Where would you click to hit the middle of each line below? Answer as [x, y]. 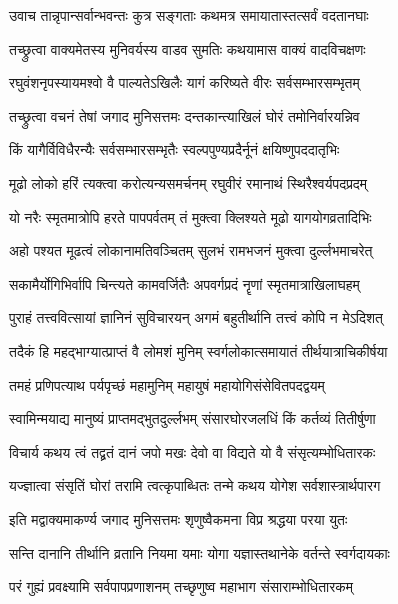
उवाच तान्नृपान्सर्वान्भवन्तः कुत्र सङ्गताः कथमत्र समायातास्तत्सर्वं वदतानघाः [189, 15]
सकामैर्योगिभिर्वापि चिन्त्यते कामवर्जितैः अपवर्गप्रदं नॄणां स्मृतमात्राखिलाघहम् [184, 283]
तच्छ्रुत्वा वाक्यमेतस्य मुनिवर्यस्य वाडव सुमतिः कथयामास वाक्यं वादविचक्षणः [187, 48]
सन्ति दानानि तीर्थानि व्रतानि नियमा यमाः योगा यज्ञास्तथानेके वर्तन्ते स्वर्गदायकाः [199, 552]
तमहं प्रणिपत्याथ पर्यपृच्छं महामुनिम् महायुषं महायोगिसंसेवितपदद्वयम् [167, 384]
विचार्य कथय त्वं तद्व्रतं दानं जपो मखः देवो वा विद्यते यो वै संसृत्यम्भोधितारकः [192, 451]
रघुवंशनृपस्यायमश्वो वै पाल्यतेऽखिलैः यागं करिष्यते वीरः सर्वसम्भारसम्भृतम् [184, 82]
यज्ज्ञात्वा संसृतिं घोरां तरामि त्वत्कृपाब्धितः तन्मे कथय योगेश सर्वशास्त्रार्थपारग [195, 485]
